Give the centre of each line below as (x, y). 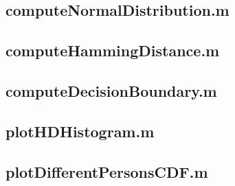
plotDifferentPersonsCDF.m (107, 171)
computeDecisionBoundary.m (111, 90)
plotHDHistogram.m (80, 131)
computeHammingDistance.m (113, 50)
